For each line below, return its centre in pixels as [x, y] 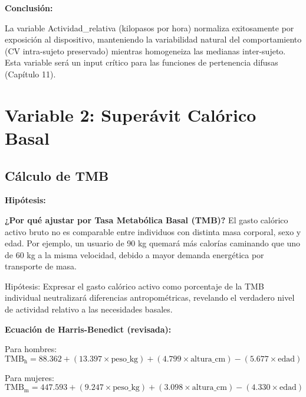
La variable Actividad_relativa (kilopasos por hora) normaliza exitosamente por [149, 27]
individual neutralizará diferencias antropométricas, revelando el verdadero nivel [150, 297]
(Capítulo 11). [30, 74]
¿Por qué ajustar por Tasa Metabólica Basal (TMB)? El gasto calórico [147, 219]
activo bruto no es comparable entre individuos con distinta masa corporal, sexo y [153, 231]
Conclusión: [29, 8]
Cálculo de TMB [57, 175]
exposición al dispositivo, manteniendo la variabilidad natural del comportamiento [153, 39]
